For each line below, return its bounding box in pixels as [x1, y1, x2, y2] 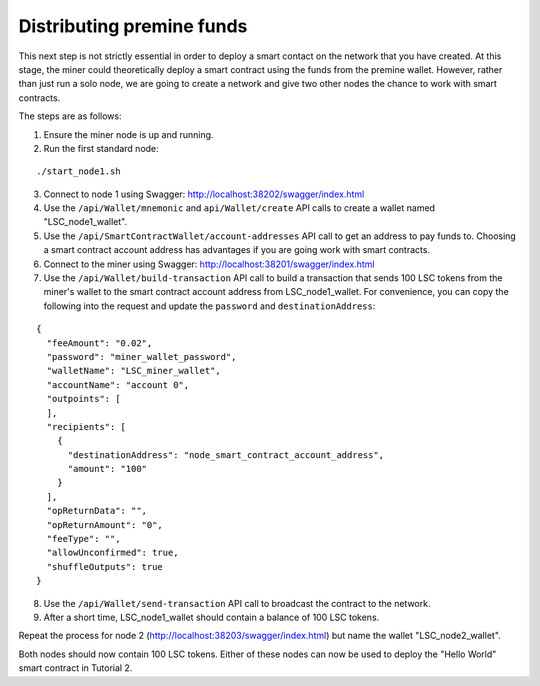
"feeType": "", [46, 533, 121, 545]
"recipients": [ [46, 421, 127, 432]
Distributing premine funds [18, 15, 248, 37]
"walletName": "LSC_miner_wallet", [46, 365, 222, 377]
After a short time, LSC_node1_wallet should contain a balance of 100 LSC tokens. [43, 611, 380, 623]
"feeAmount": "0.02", [46, 337, 153, 349]
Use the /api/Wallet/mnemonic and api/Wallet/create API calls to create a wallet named [43, 202, 435, 214]
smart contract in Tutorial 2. [18, 662, 133, 674]
